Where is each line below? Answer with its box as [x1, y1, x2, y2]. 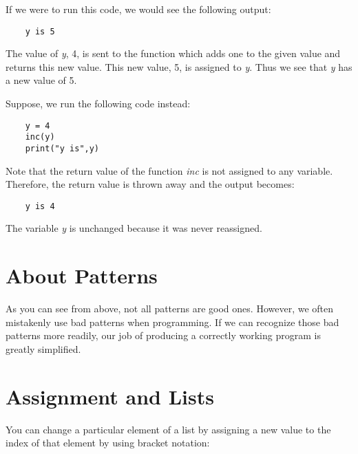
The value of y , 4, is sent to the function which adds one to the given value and [6, 46, 341, 61]
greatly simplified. [6, 341, 81, 356]
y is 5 [25, 26, 55, 36]
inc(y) [25, 132, 55, 142]
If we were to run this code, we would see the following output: [6, 2, 271, 16]
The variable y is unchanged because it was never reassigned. [6, 221, 262, 235]
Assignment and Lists [6, 382, 214, 410]
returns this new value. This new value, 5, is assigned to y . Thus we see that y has [6, 59, 352, 74]
